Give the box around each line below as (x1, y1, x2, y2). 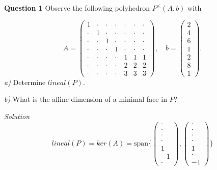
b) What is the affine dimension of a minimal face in (4, 94, 167, 104)
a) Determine (4, 76, 46, 87)
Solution (4, 111, 30, 122)
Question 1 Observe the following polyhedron (4, 3, 150, 13)
